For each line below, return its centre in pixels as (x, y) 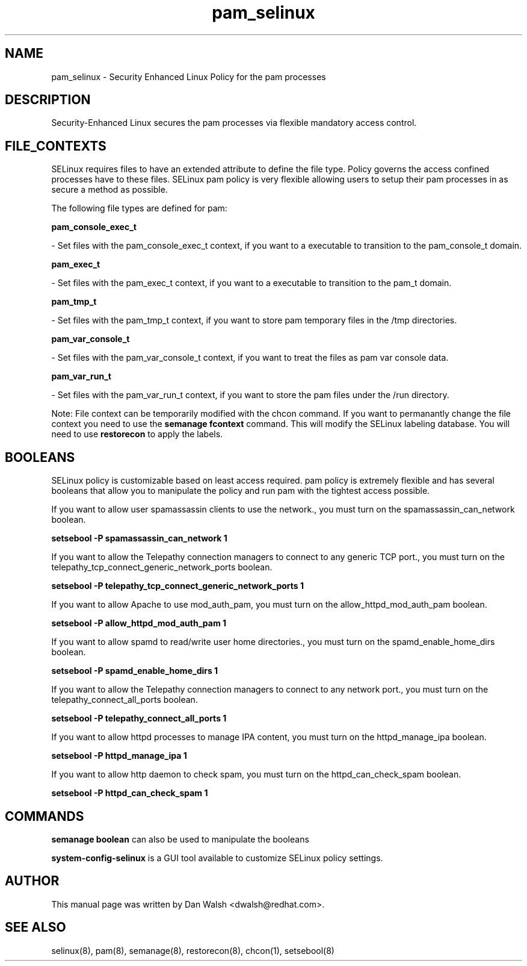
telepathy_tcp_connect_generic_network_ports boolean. (162, 567)
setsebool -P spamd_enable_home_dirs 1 (135, 671)
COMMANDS (45, 816)
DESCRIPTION (48, 100)
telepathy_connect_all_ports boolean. (125, 700)
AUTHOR (32, 881)
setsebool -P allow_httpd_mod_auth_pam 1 (139, 623)
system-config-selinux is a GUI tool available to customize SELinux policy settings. (217, 858)
